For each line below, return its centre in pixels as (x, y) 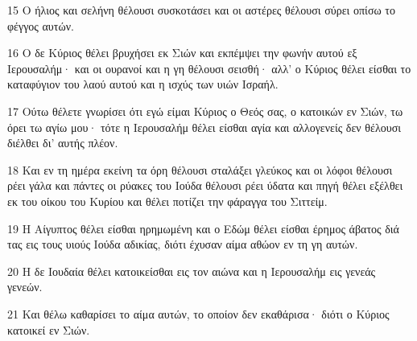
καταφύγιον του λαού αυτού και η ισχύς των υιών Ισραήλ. (143, 84)
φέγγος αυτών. (41, 25)
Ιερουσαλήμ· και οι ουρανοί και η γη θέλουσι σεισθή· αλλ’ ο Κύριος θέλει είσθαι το (209, 68)
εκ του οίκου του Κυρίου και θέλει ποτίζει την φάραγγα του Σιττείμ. (167, 201)
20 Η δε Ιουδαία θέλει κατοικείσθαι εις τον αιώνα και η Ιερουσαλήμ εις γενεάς (192, 271)
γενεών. (25, 287)
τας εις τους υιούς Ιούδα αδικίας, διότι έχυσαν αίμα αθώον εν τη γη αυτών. (183, 244)
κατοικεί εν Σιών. (49, 329)
